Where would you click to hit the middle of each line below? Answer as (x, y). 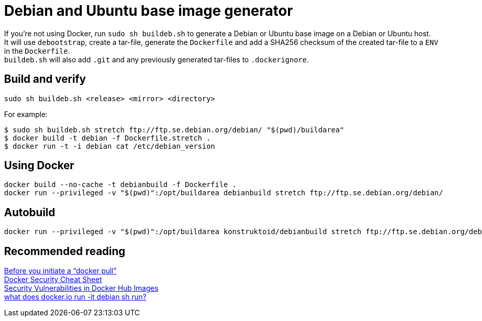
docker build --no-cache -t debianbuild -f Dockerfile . (120, 185)
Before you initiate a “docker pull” (61, 271)
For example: (26, 114)
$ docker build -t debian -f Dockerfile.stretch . (107, 138)
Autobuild (30, 212)
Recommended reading (65, 251)
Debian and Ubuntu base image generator (149, 11)
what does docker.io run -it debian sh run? (75, 297)
